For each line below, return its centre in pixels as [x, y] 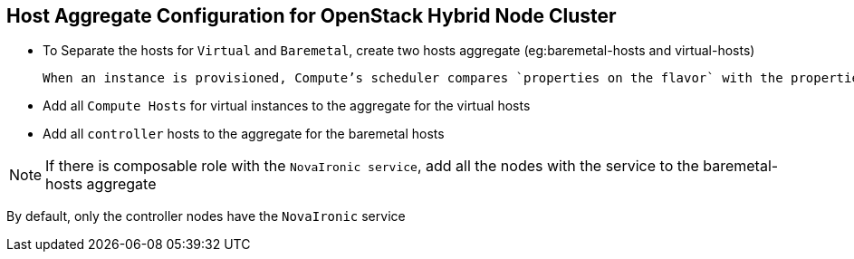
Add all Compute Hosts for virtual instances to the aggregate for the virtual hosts [287, 106]
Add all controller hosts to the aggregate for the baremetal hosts [244, 134]
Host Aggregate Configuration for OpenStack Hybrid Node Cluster [312, 16]
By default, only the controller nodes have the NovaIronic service [206, 216]
